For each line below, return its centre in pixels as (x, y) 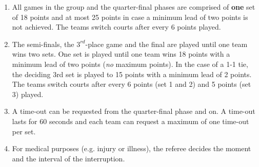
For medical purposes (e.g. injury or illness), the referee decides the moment (132, 148)
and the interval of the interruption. (68, 158)
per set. (24, 131)
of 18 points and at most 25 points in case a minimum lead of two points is (130, 17)
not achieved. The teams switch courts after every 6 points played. (116, 27)
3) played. (28, 94)
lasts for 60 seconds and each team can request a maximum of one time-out (131, 121)
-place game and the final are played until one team (166, 44)
